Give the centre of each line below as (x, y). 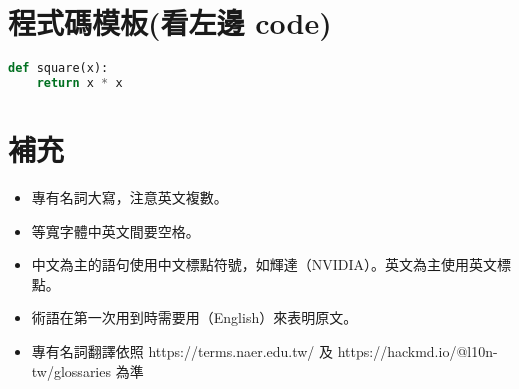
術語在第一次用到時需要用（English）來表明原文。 (194, 317)
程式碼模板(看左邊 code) (170, 22)
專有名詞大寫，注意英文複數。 (129, 197)
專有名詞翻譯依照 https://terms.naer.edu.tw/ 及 (182, 350)
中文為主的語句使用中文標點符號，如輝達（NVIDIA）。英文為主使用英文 (264, 264)
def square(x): (58, 68)
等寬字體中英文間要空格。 (115, 230)
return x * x (79, 83)
